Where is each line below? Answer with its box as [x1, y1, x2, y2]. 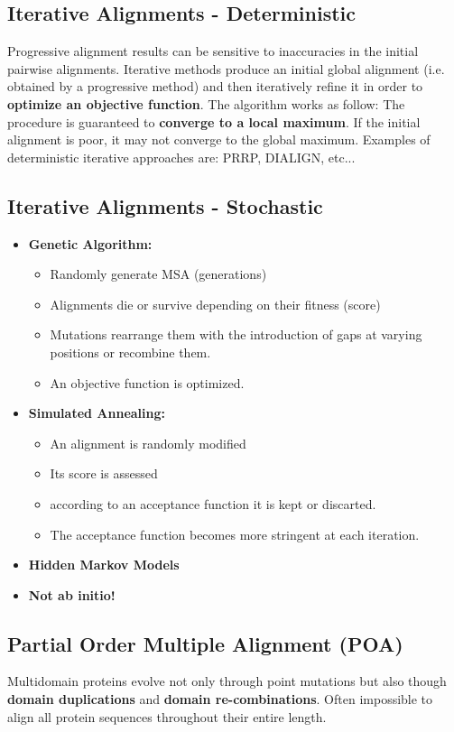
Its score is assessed [50, 464, 158, 483]
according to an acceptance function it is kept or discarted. [50, 494, 376, 513]
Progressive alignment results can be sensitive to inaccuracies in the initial [7, 42, 419, 60]
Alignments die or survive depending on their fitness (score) [50, 294, 381, 313]
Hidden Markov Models [28, 555, 180, 574]
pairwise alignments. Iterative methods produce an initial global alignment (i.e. [7, 59, 445, 78]
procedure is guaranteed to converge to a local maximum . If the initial [7, 112, 421, 131]
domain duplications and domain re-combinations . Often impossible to [7, 690, 433, 709]
